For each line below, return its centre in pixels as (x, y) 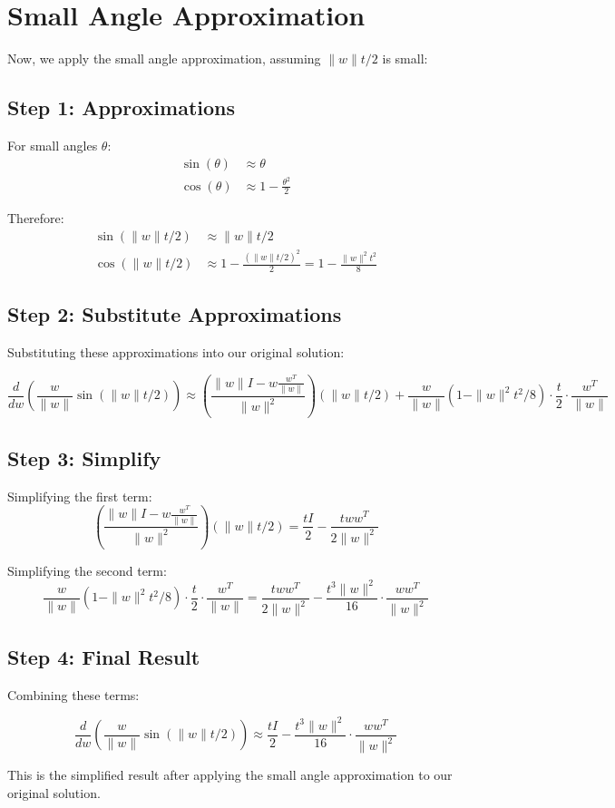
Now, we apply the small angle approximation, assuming (164, 58)
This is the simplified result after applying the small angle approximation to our (230, 775)
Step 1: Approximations (122, 107)
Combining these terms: (73, 694)
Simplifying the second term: (87, 570)
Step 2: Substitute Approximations (175, 314)
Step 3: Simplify (84, 458)
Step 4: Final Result (104, 656)
